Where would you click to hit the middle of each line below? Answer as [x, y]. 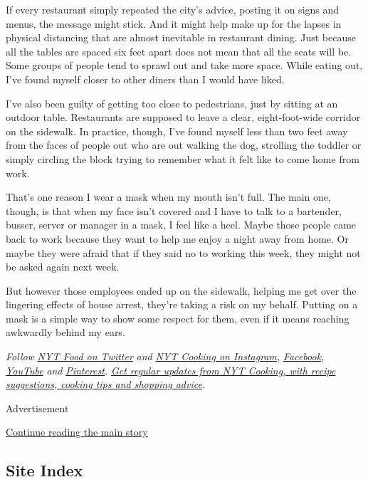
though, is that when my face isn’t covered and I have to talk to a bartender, [174, 210]
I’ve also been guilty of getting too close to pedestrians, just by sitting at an [172, 103]
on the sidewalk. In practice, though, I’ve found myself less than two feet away [177, 131]
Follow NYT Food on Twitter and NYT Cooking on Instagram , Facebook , [165, 356]
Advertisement [37, 408]
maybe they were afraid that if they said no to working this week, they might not [183, 252]
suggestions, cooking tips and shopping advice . [106, 384]
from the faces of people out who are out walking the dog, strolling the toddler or [184, 145]
